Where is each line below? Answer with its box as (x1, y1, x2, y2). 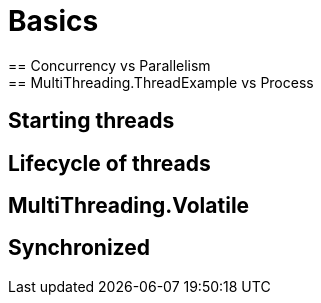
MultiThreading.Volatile (8, 193, 250, 219)
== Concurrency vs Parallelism (8, 56, 211, 74)
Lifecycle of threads (8, 150, 211, 176)
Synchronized (8, 235, 150, 261)
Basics (8, 4, 99, 38)
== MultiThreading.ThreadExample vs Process (8, 73, 314, 91)
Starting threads (8, 108, 175, 134)
